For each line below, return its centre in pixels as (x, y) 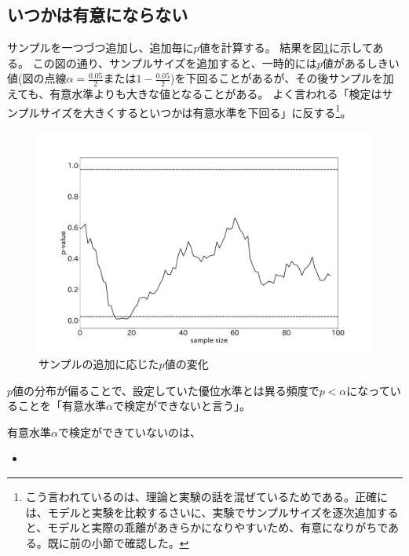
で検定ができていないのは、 (129, 432)
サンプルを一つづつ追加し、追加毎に (100, 48)
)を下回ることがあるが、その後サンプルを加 (282, 78)
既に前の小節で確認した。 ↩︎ (118, 542)
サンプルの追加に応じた (99, 364)
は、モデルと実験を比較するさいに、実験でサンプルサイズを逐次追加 (201, 512)
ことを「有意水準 (62, 406)
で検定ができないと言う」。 (181, 406)
